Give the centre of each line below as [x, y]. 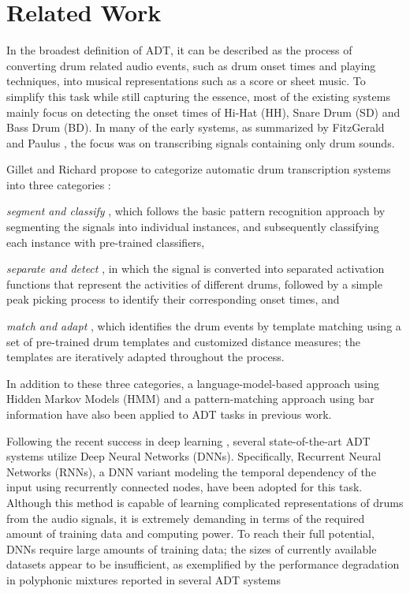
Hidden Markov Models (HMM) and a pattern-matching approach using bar [190, 399]
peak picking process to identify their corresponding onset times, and [173, 299]
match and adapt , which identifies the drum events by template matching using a [204, 326]
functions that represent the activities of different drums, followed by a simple [194, 283]
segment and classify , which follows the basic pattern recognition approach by [196, 211]
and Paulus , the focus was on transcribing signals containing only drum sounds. [201, 142]
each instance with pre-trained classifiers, [106, 242]
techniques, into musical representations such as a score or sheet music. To [186, 81]
